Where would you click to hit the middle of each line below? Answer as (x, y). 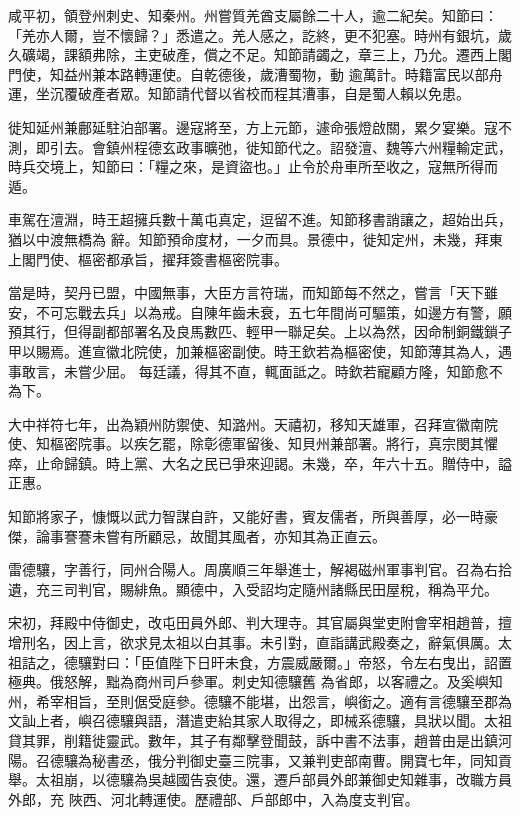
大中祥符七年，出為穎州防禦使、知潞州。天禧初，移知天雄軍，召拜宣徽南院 (253, 423)
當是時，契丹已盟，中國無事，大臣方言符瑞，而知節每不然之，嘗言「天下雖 (253, 292)
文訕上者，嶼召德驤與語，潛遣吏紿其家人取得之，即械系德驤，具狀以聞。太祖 (260, 720)
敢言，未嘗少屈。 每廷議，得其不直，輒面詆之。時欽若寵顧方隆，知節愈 (255, 370)
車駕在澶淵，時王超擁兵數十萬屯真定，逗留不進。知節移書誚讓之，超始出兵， (260, 219)
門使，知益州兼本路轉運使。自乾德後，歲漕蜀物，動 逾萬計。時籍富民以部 (248, 73)
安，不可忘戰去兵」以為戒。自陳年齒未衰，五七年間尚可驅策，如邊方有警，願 (260, 311)
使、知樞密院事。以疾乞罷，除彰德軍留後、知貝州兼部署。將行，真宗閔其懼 (253, 443)
